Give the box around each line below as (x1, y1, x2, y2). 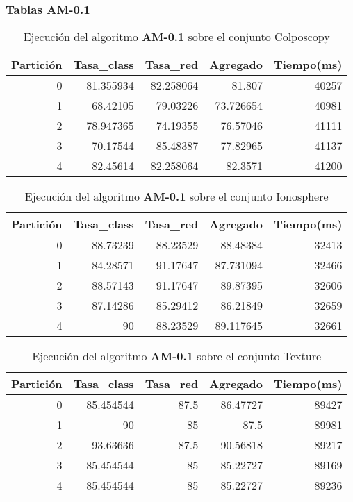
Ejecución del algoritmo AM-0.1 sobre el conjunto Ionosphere (24, 188, 329, 205)
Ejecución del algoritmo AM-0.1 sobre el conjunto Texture (32, 348, 322, 365)
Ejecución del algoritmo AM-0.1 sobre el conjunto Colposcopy (23, 28, 330, 45)
